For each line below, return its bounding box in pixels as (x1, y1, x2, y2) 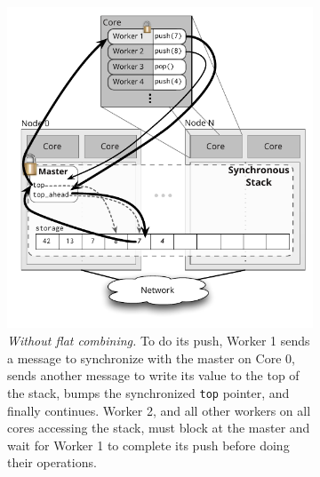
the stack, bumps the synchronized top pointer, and (7, 383, 290, 401)
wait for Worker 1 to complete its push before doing (7, 435, 290, 454)
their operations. (7, 453, 97, 472)
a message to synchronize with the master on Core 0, (7, 348, 295, 367)
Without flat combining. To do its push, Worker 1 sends (7, 331, 310, 350)
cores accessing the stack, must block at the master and (7, 418, 310, 437)
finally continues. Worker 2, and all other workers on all (7, 401, 311, 419)
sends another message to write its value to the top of (7, 366, 300, 385)
